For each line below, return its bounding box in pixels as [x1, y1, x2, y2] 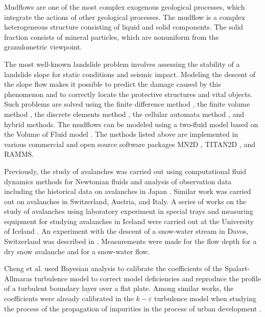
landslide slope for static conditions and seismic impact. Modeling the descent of [4, 68, 256, 79]
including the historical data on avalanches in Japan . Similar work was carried [4, 186, 251, 197]
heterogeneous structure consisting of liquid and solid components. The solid [4, 21, 244, 32]
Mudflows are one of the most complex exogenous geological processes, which [4, 2, 245, 12]
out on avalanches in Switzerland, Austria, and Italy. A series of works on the [4, 196, 247, 206]
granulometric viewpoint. [4, 41, 82, 52]
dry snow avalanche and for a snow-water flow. [4, 246, 150, 256]
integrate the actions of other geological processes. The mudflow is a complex [4, 11, 245, 22]
